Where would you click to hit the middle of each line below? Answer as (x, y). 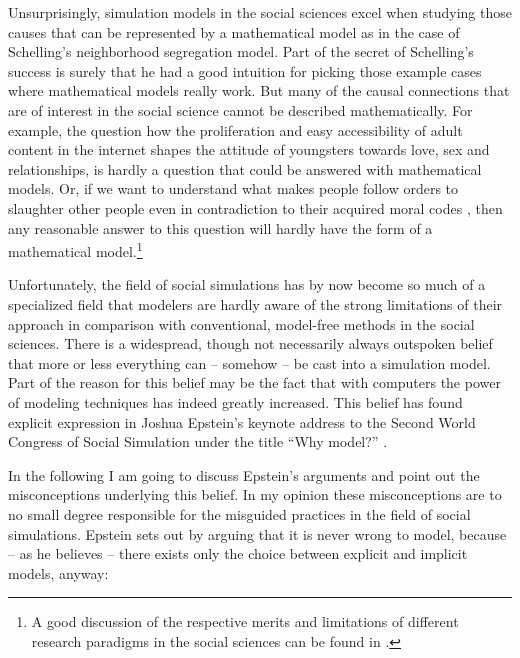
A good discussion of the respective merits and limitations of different (245, 621)
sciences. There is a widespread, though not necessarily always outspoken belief (250, 343)
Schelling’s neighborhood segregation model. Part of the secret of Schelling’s (241, 51)
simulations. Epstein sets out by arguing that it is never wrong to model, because (257, 533)
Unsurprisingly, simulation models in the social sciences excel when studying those (260, 12)
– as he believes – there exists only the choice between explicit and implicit (238, 553)
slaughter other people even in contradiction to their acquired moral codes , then (255, 207)
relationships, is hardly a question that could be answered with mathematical (245, 168)
